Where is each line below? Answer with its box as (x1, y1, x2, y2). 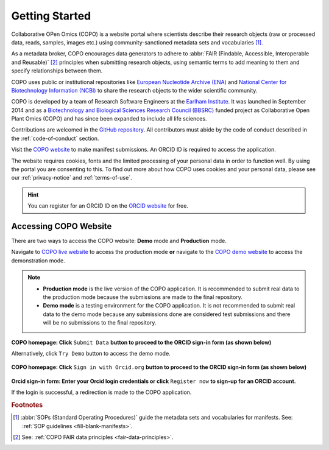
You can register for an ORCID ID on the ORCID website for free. (27, 202, 189, 209)
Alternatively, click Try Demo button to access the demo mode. (11, 350, 171, 357)
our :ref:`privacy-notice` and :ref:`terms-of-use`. (11, 174, 132, 181)
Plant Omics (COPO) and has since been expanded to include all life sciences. (11, 115, 207, 122)
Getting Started (11, 9, 91, 23)
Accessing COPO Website (11, 221, 112, 231)
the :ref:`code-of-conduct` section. (11, 135, 99, 142)
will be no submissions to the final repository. (43, 319, 157, 326)
